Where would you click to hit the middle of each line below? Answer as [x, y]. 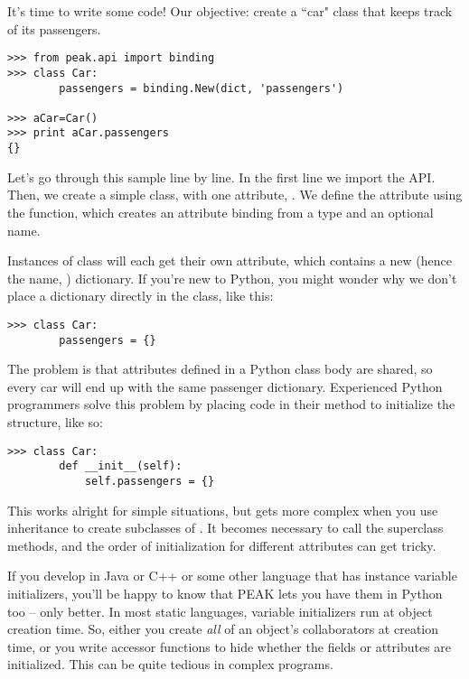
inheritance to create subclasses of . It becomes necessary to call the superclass [225, 528]
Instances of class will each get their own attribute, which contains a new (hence [230, 260]
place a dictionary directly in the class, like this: [141, 296]
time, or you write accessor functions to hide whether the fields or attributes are [230, 646]
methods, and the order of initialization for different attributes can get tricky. [222, 545]
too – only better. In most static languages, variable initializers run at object [220, 611]
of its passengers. [54, 28]
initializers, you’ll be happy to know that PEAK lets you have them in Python [225, 593]
